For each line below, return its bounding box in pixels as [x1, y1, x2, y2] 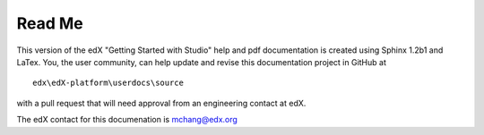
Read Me [16, 13, 84, 33]
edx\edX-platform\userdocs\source [32, 78, 184, 89]
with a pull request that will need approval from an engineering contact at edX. [16, 97, 307, 108]
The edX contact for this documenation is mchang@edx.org [16, 114, 238, 125]
